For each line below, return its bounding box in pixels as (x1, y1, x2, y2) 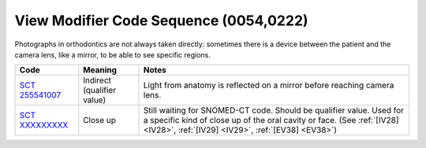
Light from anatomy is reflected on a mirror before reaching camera (143, 80, 394, 91)
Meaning (83, 65, 118, 76)
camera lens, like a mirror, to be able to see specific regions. (14, 50, 211, 59)
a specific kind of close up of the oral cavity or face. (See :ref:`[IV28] (143, 115, 399, 126)
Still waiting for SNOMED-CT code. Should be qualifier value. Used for (143, 105, 405, 116)
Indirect (83, 75, 112, 86)
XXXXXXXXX (19, 120, 69, 131)
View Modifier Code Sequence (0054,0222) (14, 12, 308, 29)
